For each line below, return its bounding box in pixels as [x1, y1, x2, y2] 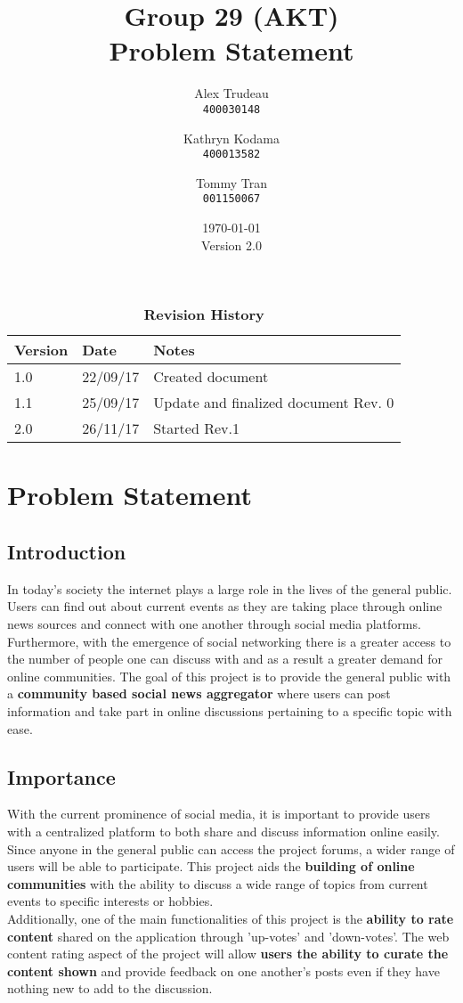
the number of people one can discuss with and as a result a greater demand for [7, 649, 443, 668]
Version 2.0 [201, 235, 262, 254]
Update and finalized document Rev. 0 [153, 392, 394, 413]
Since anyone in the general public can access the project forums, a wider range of [7, 839, 455, 858]
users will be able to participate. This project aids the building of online [7, 857, 415, 876]
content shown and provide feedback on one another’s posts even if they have [7, 961, 440, 980]
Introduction [7, 538, 126, 566]
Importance [7, 762, 116, 790]
